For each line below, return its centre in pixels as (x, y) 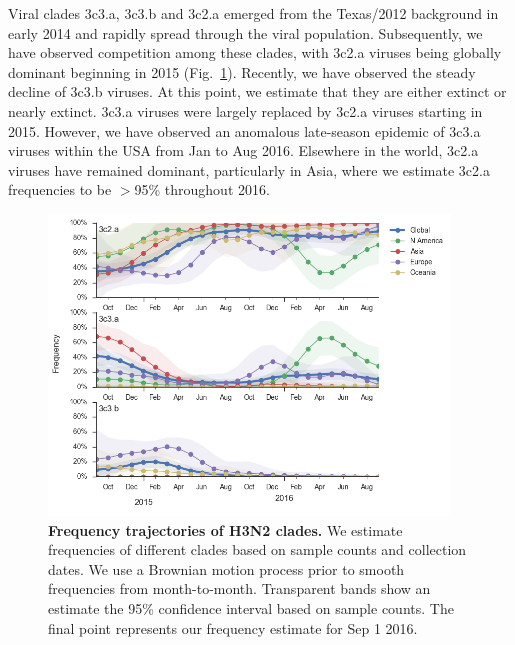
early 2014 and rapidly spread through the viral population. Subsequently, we (245, 32)
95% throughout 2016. (202, 189)
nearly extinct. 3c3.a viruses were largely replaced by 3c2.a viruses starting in (245, 110)
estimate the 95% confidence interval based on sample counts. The (251, 608)
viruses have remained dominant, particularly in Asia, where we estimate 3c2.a (249, 169)
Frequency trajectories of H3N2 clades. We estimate (225, 529)
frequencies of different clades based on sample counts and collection (257, 549)
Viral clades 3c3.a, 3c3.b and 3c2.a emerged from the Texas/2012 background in (253, 13)
